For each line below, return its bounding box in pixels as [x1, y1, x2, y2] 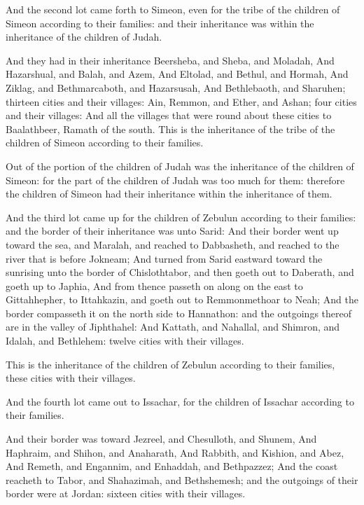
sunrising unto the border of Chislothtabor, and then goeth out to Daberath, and [6, 265, 354, 279]
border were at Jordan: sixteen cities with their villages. [6, 486, 246, 501]
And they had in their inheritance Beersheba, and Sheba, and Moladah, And [6, 53, 335, 67]
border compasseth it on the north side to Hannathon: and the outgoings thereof [6, 305, 352, 320]
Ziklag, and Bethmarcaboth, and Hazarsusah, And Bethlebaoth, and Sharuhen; [6, 80, 346, 95]
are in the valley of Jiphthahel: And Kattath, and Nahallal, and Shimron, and [6, 319, 340, 334]
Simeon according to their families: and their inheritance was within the [6, 15, 314, 30]
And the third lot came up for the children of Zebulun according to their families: [6, 209, 356, 224]
